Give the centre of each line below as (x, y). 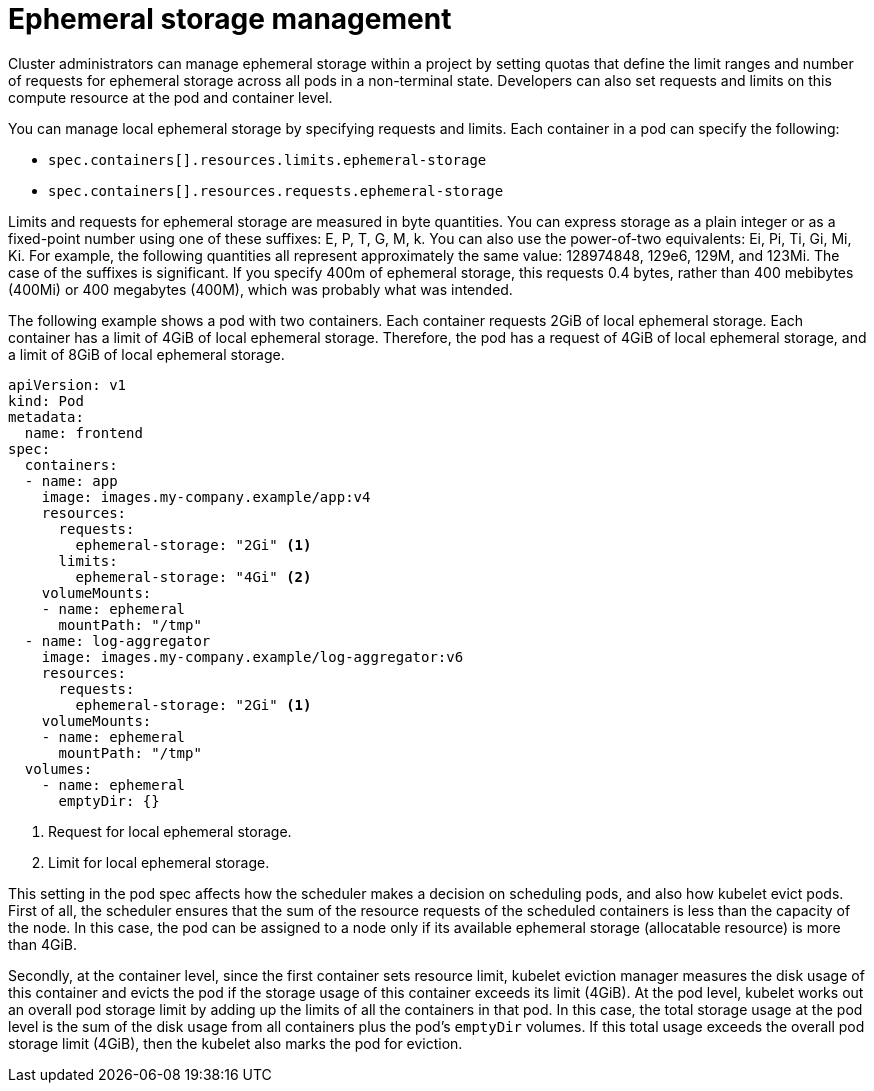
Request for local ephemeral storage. (170, 831)
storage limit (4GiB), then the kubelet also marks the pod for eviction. (235, 1043)
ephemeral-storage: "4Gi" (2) (193, 576)
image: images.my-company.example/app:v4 (206, 496)
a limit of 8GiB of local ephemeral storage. (146, 354)
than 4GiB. (43, 944)
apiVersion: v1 (67, 384)
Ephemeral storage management (230, 19)
